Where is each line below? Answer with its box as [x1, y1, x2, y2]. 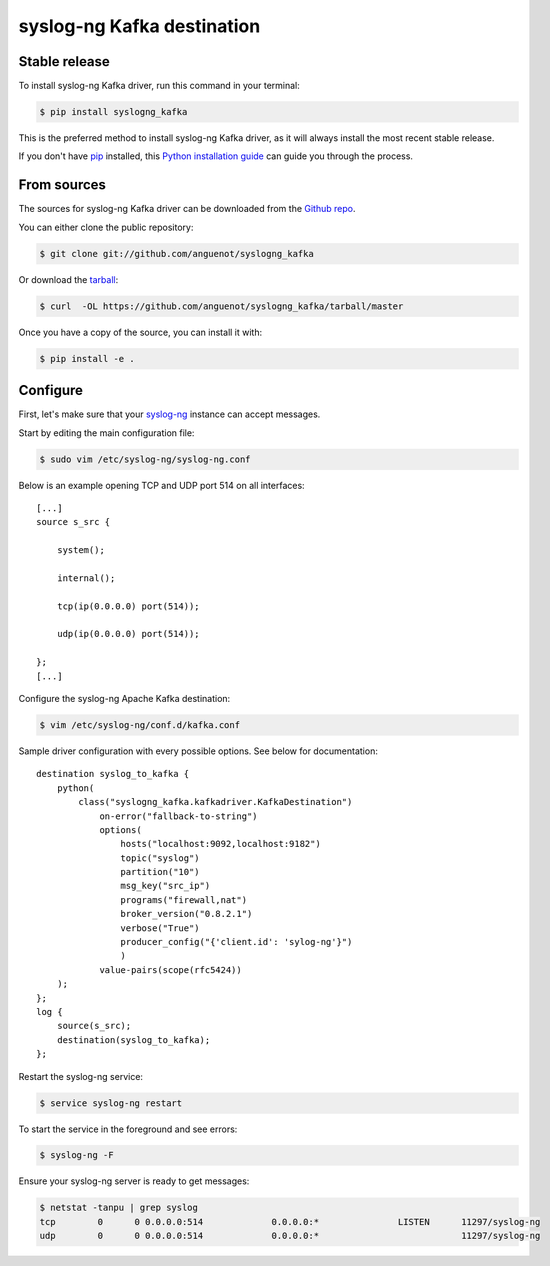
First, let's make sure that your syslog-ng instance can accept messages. [18, 408, 321, 420]
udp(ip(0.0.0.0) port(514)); [56, 628, 200, 640]
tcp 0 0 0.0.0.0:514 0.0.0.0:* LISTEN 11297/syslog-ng [39, 1216, 541, 1227]
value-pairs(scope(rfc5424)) [99, 964, 242, 975]
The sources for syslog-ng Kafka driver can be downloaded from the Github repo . [18, 203, 356, 215]
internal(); [56, 572, 116, 584]
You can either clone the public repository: [18, 221, 194, 233]
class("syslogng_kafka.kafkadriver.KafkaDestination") [78, 796, 353, 808]
